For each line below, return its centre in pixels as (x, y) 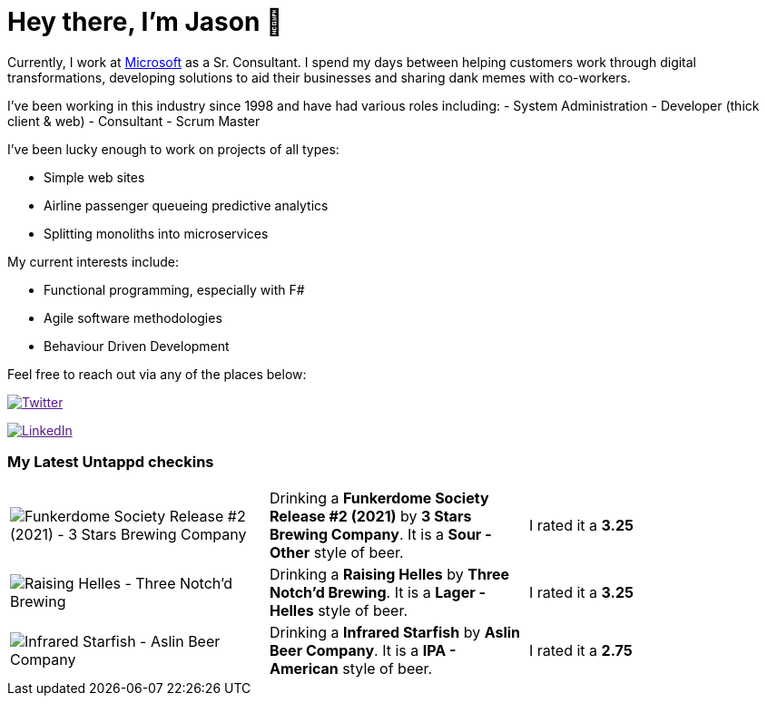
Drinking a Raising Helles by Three (389, 574)
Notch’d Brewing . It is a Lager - (377, 592)
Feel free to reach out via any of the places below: (157, 374)
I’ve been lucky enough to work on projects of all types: (173, 149)
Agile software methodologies (133, 317)
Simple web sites (94, 177)
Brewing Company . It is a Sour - (380, 534)
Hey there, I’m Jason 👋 (145, 22)
